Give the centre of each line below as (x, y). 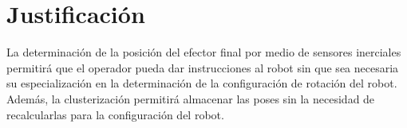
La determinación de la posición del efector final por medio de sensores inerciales (204, 52)
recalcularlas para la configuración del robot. (115, 114)
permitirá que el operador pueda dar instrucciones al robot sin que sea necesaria (203, 67)
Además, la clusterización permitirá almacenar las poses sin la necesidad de (191, 98)
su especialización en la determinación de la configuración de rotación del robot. (202, 83)
